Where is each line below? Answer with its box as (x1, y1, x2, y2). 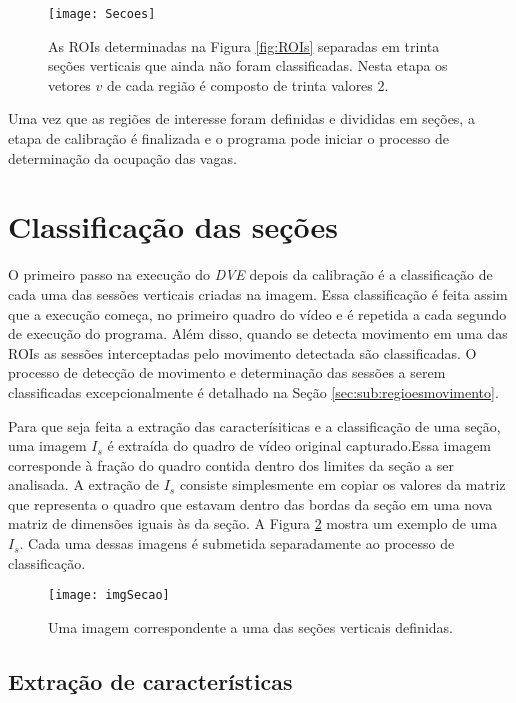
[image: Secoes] (48, 7, 156, 21)
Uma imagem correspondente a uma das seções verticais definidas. (48, 616, 453, 637)
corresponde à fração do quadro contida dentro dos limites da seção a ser (8, 454, 454, 475)
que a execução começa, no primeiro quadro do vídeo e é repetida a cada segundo (8, 303, 507, 324)
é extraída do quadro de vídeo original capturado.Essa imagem (107, 435, 492, 456)
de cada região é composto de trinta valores (107, 74, 373, 95)
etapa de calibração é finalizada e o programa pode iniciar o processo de (8, 128, 449, 149)
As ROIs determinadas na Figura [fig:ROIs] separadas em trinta (48, 35, 440, 56)
